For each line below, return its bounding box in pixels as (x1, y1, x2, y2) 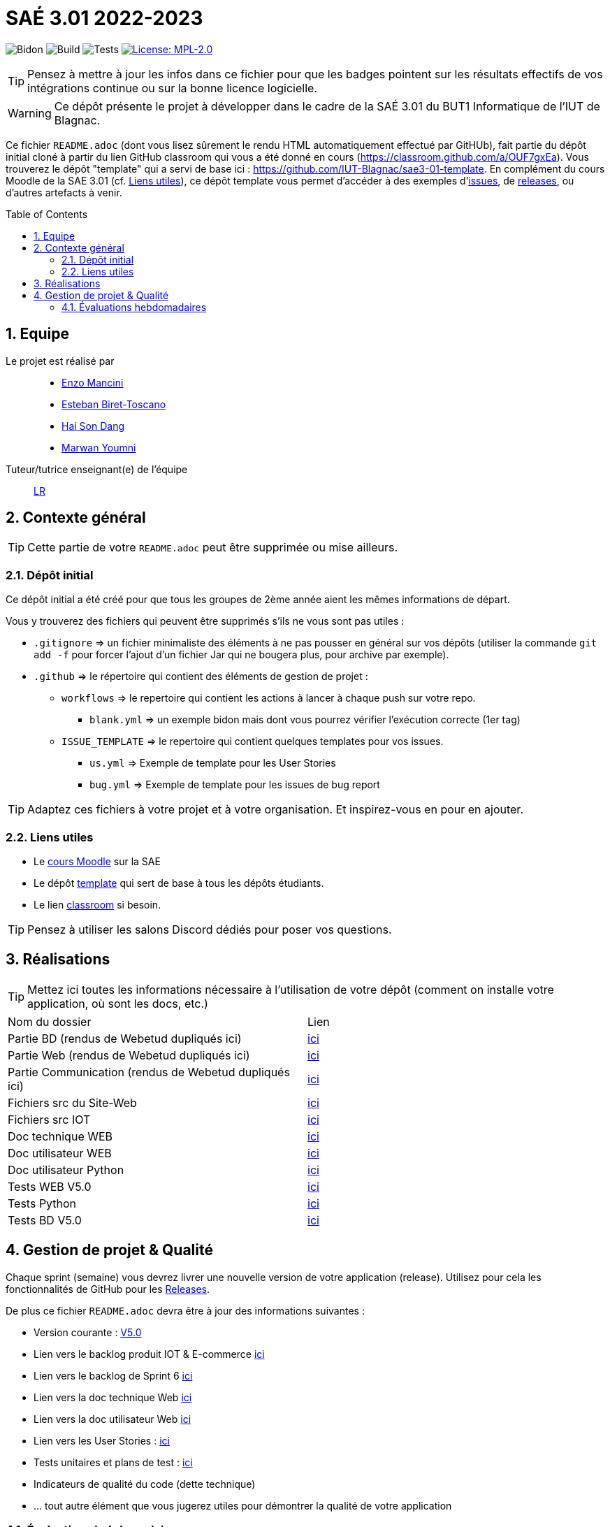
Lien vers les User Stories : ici (34, 1434, 170, 1447)
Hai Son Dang (61, 419, 125, 432)
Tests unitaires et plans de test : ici (34, 1456, 193, 1468)
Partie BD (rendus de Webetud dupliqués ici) (8, 1031, 242, 1045)
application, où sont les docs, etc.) (27, 996, 208, 1011)
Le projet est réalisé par (6, 354, 115, 367)
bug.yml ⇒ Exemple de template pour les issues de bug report (89, 779, 380, 791)
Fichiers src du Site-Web (8, 1095, 137, 1110)
